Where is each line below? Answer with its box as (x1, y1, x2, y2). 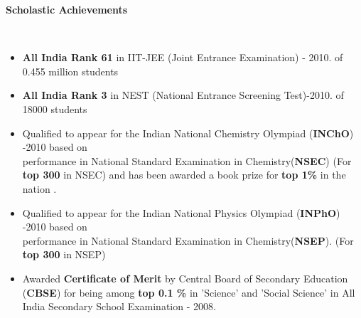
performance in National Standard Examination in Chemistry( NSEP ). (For (22, 233, 354, 248)
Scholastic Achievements (6, 2, 128, 16)
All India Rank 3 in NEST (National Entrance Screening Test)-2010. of (22, 88, 344, 102)
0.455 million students (22, 63, 119, 78)
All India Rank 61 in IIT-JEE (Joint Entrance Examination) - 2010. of (22, 50, 343, 65)
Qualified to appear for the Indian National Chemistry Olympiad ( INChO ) (22, 125, 354, 140)
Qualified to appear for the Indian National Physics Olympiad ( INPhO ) (22, 205, 340, 220)
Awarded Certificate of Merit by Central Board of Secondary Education (22, 270, 348, 285)
